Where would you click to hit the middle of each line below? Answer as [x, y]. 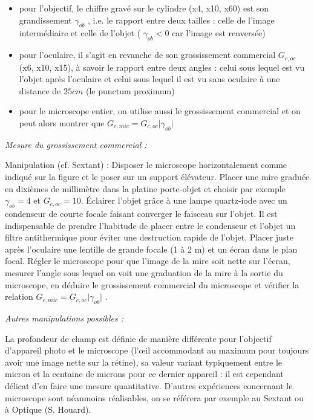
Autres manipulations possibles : [64, 318]
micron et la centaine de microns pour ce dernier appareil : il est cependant [144, 374]
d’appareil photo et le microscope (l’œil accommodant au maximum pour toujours [157, 350]
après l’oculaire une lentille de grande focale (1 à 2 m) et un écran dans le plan [151, 249]
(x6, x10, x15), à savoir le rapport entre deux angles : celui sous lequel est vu [162, 67]
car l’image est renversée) [219, 33]
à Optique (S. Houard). [48, 409]
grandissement [45, 20]
